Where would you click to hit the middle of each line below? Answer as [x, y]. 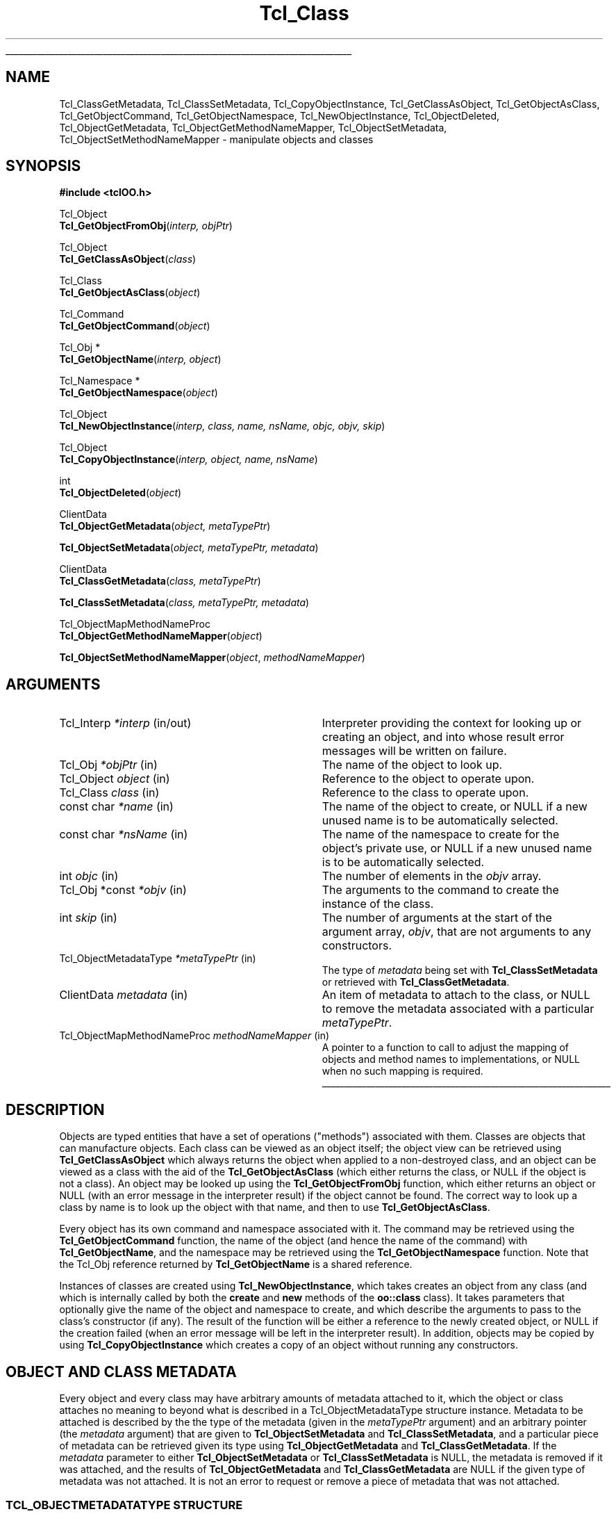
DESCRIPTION [55, 1109]
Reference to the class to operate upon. [425, 793]
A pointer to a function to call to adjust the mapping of [445, 1048]
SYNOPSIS [43, 166]
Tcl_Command [92, 314]
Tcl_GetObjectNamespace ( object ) [139, 393]
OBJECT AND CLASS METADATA [121, 1371]
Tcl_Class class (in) [109, 793]
